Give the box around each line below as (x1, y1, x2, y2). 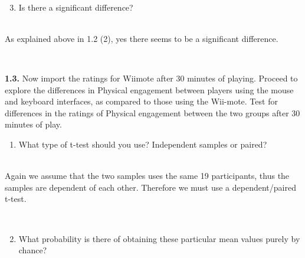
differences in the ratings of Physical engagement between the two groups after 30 (5, 106, 300, 119)
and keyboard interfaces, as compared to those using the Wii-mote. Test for (5, 95, 278, 107)
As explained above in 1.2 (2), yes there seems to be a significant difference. (5, 32, 278, 44)
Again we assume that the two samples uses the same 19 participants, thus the (5, 169, 290, 182)
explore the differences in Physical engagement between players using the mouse (5, 83, 294, 96)
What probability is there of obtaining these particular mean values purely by (18, 232, 300, 244)
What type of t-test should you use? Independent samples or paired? (18, 138, 267, 150)
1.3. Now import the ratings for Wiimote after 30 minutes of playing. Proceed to (5, 71, 298, 84)
